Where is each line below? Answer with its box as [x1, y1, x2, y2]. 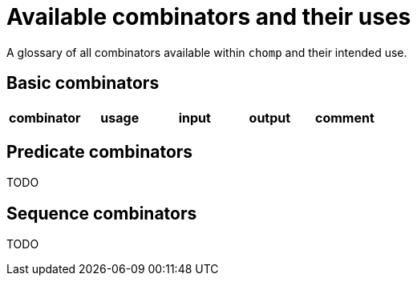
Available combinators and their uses [6, 3, 411, 30]
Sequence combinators [6, 203, 197, 224]
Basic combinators [6, 73, 160, 94]
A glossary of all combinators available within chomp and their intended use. [6, 45, 407, 59]
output [249, 109, 291, 126]
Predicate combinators [6, 142, 193, 163]
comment [315, 109, 374, 126]
